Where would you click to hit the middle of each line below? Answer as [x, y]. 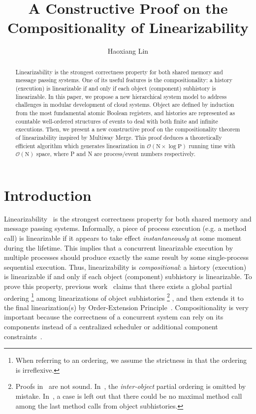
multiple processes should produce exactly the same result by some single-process [127, 257]
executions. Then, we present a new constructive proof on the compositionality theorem [128, 129]
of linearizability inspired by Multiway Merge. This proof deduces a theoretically [119, 137]
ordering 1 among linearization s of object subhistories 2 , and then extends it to [124, 297]
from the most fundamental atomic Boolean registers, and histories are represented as [125, 112]
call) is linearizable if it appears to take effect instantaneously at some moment [123, 238]
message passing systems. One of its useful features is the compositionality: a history [124, 80]
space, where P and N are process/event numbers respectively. [116, 154]
